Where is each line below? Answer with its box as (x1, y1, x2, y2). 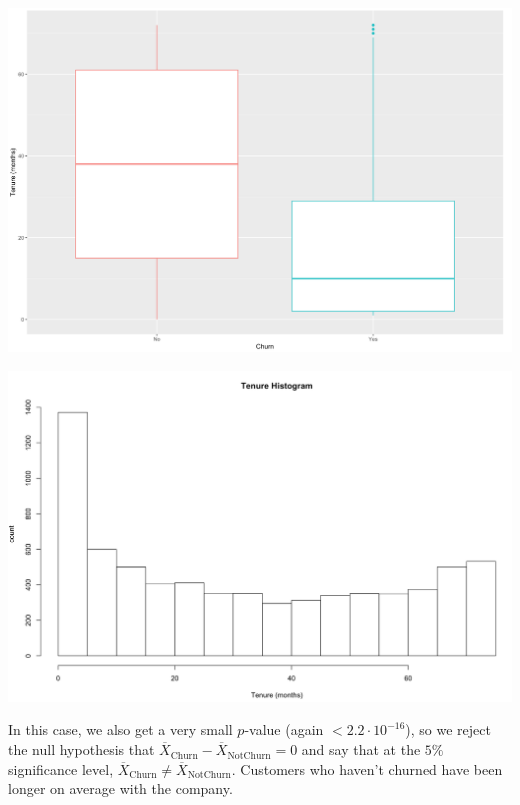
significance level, (8, 758, 114, 779)
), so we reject (405, 719, 491, 740)
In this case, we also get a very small (8, 719, 233, 740)
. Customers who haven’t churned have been (231, 758, 503, 779)
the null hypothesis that (8, 739, 155, 760)
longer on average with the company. (8, 778, 233, 799)
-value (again (244, 719, 324, 740)
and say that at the (301, 739, 421, 760)
